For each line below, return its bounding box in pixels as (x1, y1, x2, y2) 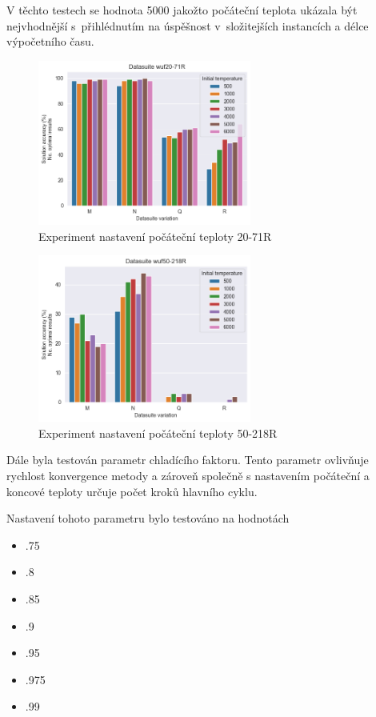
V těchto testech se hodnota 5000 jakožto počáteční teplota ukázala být (6, 2, 358, 18)
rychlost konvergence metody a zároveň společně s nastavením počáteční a (6, 467, 370, 484)
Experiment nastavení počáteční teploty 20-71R (38, 227, 272, 244)
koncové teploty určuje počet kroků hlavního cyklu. (6, 483, 258, 499)
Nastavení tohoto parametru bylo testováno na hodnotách (6, 510, 290, 527)
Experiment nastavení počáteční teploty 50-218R (38, 424, 278, 441)
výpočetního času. (6, 33, 94, 50)
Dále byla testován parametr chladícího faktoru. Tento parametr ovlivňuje (6, 451, 369, 468)
